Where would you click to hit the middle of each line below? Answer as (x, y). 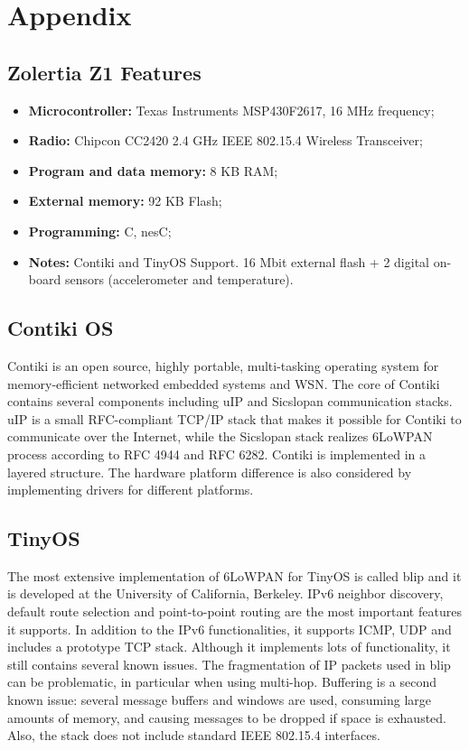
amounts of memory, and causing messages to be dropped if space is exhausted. (227, 717)
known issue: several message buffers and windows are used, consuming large (220, 700)
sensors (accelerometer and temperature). (179, 279)
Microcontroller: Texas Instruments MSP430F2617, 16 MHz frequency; (231, 110)
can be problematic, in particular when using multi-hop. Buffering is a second (222, 682)
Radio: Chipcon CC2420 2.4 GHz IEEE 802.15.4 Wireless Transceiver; (225, 140)
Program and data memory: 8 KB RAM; (153, 170)
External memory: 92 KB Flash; (125, 201)
